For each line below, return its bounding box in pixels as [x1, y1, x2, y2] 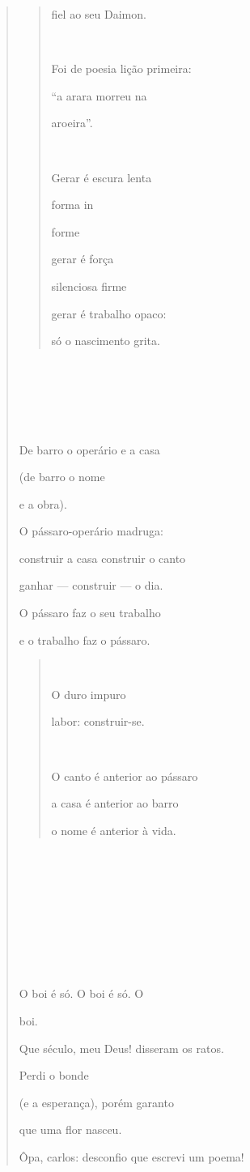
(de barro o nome [19, 468, 105, 485]
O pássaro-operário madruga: [19, 522, 163, 539]
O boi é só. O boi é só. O [19, 985, 144, 1002]
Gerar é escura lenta [51, 168, 152, 185]
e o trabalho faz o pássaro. [19, 631, 150, 648]
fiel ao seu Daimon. [51, 6, 146, 22]
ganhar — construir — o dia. [19, 577, 163, 594]
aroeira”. [51, 114, 93, 131]
